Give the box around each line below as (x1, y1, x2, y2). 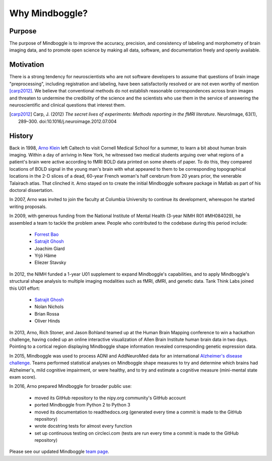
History (9, 131, 34, 140)
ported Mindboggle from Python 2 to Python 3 (34, 402, 130, 408)
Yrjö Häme (34, 252, 56, 259)
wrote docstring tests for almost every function (34, 423, 132, 429)
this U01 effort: (9, 285, 40, 291)
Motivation (9, 61, 44, 69)
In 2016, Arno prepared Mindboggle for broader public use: (9, 383, 132, 389)
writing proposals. (9, 203, 47, 210)
